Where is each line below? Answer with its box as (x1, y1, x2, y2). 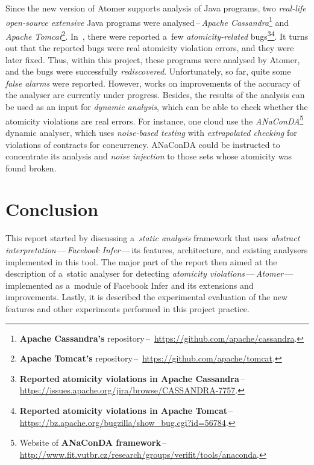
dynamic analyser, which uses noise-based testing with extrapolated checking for (5, 126, 297, 138)
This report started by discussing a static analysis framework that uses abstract (5, 232, 300, 244)
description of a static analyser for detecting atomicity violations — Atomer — (5, 267, 294, 280)
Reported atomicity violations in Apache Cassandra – (19, 372, 245, 384)
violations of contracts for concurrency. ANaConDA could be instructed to (5, 138, 280, 150)
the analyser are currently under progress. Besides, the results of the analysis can (5, 88, 305, 101)
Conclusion (5, 197, 99, 221)
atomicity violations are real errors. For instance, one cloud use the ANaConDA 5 (5, 112, 304, 127)
